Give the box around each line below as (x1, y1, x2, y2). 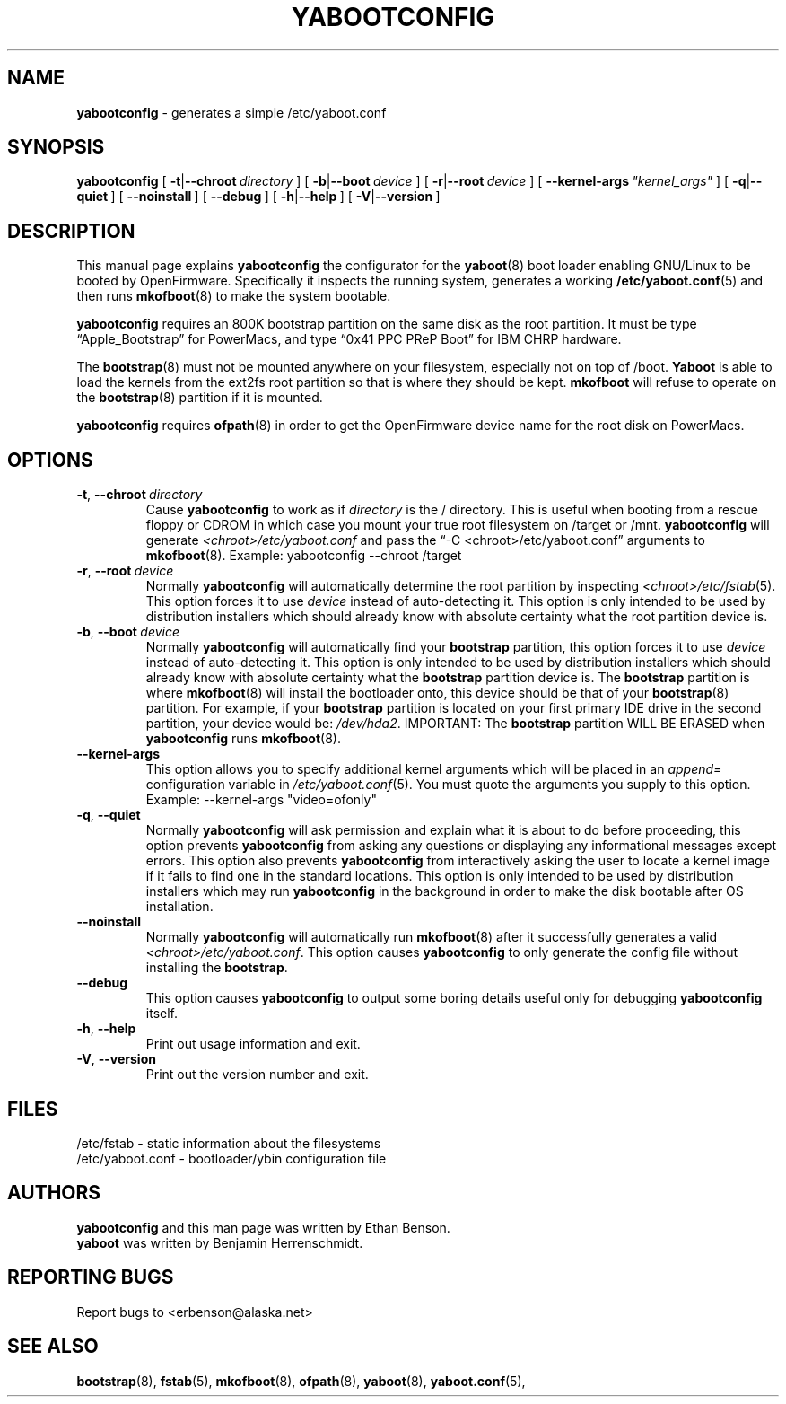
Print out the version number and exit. (145, 1066, 369, 1083)
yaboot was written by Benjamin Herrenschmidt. (76, 1234, 363, 1250)
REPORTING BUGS (7, 1266, 174, 1289)
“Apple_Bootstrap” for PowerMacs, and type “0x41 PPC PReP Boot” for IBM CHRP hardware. (76, 331, 622, 347)
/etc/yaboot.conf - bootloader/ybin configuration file (76, 1150, 387, 1166)
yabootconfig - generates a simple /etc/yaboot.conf (76, 104, 387, 120)
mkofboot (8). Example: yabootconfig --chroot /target (145, 548, 462, 564)
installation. (145, 899, 214, 915)
